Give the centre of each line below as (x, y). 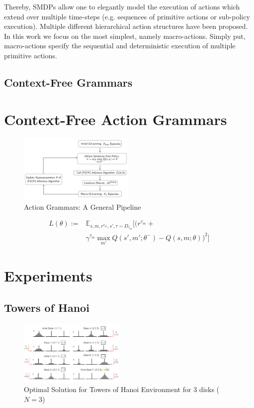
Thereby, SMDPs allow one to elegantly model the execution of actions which (122, 6)
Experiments (48, 275)
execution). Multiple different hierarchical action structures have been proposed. (126, 26)
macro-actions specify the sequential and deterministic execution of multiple (120, 46)
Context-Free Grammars (68, 82)
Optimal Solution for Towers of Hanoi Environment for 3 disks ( (122, 389)
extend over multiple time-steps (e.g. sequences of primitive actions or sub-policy (127, 16)
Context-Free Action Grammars (116, 119)
